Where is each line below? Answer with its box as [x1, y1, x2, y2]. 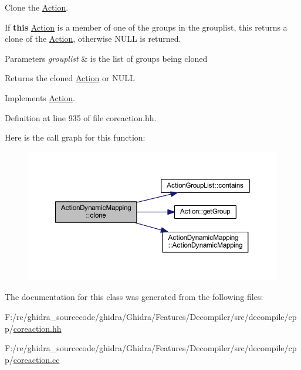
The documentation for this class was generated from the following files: [5, 291, 263, 303]
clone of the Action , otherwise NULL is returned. [5, 32, 181, 45]
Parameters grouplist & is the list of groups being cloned [5, 52, 208, 64]
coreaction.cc [13, 353, 60, 365]
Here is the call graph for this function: [5, 131, 146, 144]
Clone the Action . [5, 1, 69, 13]
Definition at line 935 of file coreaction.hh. [5, 111, 157, 124]
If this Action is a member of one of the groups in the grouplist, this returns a [5, 21, 288, 33]
